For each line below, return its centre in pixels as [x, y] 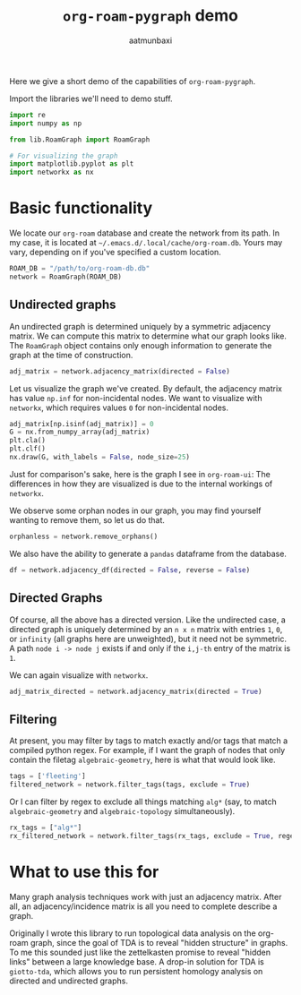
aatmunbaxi [150, 40]
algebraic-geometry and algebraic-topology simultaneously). [122, 811]
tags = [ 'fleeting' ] [48, 776]
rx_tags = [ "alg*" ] [46, 828]
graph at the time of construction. [71, 355]
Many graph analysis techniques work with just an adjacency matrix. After [146, 896]
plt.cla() [28, 441]
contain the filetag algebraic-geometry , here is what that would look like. [142, 760]
